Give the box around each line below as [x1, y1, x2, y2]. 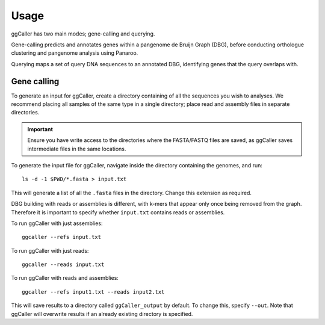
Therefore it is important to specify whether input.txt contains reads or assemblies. [11, 208, 225, 216]
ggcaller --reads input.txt [22, 261, 105, 268]
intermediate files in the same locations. [27, 145, 126, 152]
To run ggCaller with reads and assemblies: [11, 274, 119, 282]
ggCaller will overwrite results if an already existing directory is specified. [11, 310, 193, 317]
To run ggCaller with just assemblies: [11, 220, 103, 227]
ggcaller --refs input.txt [22, 234, 102, 241]
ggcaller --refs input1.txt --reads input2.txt [22, 288, 165, 295]
